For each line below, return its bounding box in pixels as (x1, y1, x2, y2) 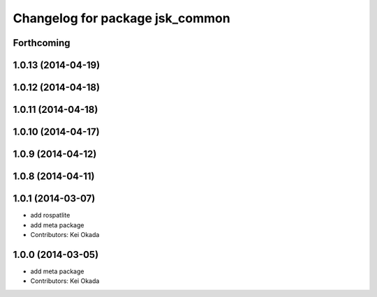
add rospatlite (30, 211, 71, 220)
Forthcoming (13, 37, 71, 49)
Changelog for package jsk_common (13, 10, 230, 26)
